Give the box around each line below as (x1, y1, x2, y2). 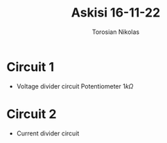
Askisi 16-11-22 (71, 5, 161, 21)
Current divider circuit (16, 129, 80, 137)
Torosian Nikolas (91, 28, 140, 36)
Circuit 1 (6, 59, 55, 75)
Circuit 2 (6, 106, 57, 122)
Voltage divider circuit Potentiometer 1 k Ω (16, 82, 134, 90)
